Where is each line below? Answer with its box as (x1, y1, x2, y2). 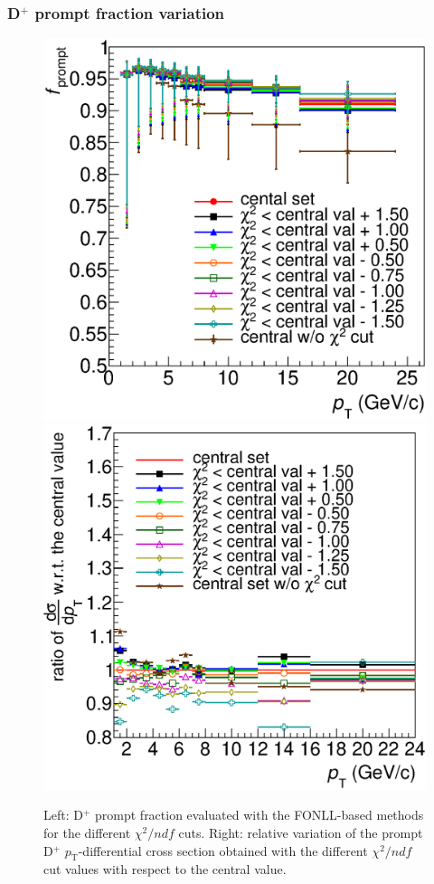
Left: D (43, 805, 83, 824)
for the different (43, 823, 131, 842)
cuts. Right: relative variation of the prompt (178, 823, 423, 842)
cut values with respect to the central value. (43, 860, 287, 879)
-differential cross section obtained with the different (78, 841, 368, 860)
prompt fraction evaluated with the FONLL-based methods (95, 805, 424, 824)
